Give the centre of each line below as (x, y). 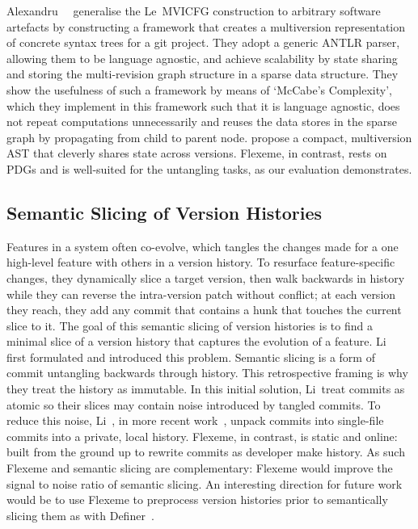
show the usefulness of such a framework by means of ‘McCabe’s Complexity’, (199, 89)
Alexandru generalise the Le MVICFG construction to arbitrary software (194, 10)
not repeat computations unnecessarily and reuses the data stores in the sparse (202, 122)
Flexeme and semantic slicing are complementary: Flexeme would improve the (200, 468)
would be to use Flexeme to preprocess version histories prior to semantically (197, 500)
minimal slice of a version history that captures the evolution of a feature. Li (196, 341)
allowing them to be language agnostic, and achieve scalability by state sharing (202, 58)
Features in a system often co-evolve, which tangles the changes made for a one (203, 246)
